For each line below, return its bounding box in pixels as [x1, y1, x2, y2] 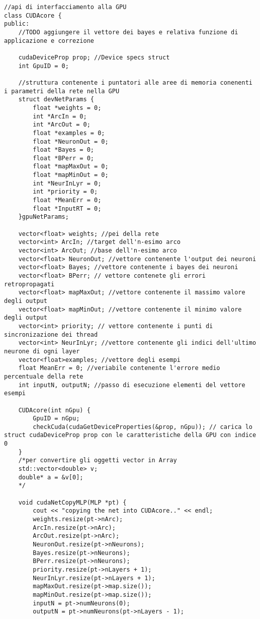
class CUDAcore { [4, 12, 62, 19]
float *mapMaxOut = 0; [33, 163, 109, 170]
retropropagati [4, 280, 55, 288]
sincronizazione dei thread [4, 331, 98, 338]
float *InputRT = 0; [33, 205, 102, 212]
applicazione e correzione [4, 37, 94, 44]
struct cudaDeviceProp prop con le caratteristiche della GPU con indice [4, 431, 256, 439]
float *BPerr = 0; [33, 154, 94, 162]
